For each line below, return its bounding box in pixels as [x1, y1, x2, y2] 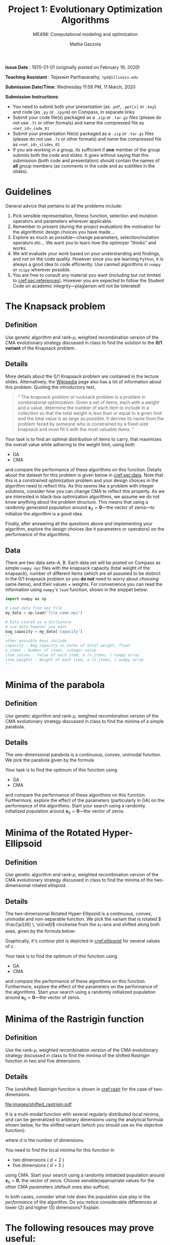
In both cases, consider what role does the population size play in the [5, 1194, 151, 1200]
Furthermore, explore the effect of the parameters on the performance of [5, 984, 158, 990]
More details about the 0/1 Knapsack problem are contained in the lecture [5, 373, 159, 379]
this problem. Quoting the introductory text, [5, 384, 96, 390]
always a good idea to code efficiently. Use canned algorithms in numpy [12, 261, 161, 267]
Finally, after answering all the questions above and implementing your [5, 520, 153, 527]
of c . [5, 943, 15, 949]
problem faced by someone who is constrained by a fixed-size [17, 420, 149, 427]
